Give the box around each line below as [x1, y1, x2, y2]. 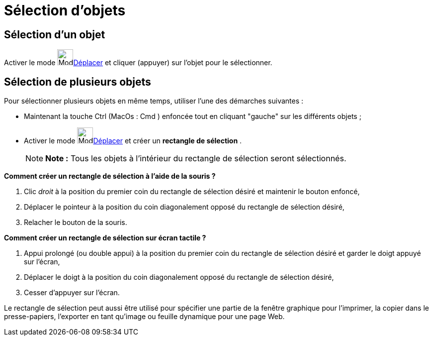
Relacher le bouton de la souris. [24, 218, 127, 227]
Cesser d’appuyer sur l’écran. [24, 288, 120, 297]
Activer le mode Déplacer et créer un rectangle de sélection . [24, 136, 242, 145]
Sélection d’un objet [4, 28, 105, 41]
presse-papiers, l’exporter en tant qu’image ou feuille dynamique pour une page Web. [4, 312, 285, 321]
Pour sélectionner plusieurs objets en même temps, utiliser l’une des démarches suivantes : [4, 97, 304, 106]
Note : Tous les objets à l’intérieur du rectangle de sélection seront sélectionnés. [45, 153, 346, 164]
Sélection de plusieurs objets [4, 75, 151, 88]
